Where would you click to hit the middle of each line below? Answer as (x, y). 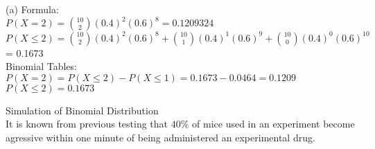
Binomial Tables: (41, 66)
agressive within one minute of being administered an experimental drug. (160, 137)
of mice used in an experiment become (273, 124)
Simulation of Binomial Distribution (82, 110)
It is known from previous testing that (87, 124)
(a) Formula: (32, 9)
